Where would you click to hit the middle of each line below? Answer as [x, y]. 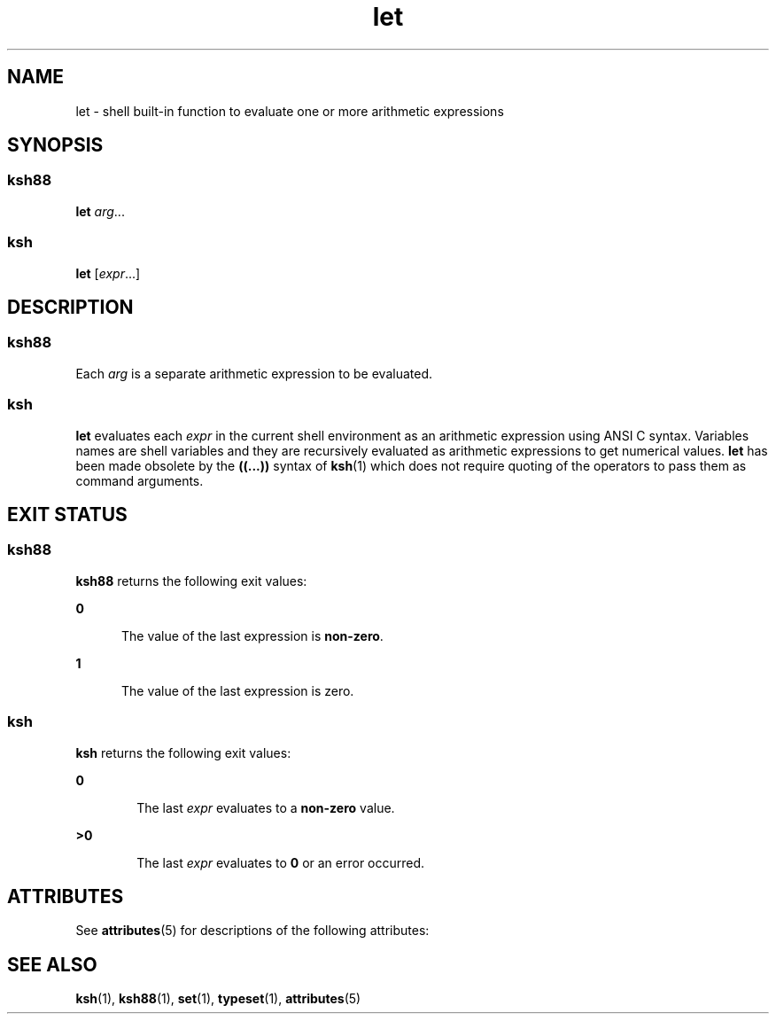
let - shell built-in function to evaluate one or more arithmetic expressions [290, 111]
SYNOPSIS [55, 145]
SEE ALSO [52, 964]
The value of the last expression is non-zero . [252, 635]
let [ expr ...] [108, 273]
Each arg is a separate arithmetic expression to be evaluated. [254, 373]
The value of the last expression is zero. [238, 690]
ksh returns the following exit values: [183, 752]
